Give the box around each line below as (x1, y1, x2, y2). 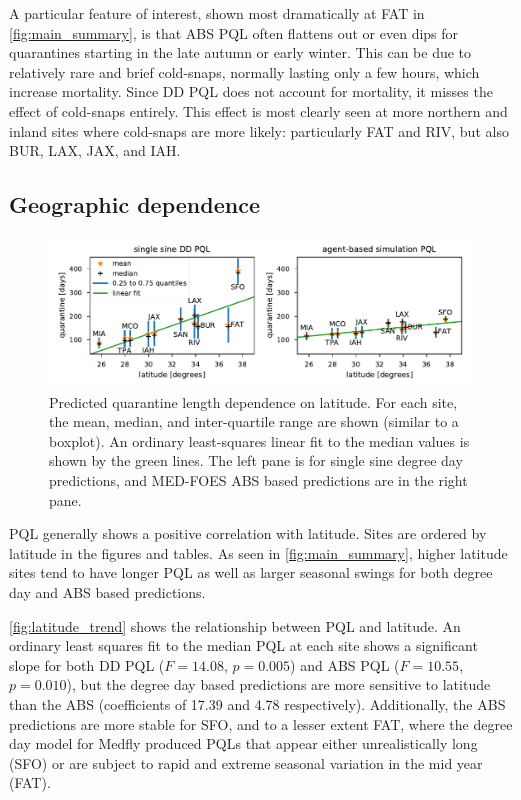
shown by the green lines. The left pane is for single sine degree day (49, 450, 463, 471)
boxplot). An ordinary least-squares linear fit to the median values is (49, 430, 470, 451)
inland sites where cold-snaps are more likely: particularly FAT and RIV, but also (9, 120, 509, 141)
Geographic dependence (9, 189, 260, 220)
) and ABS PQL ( (290, 654, 400, 675)
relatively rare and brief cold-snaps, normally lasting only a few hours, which (9, 61, 480, 82)
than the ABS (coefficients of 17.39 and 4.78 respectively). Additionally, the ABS (9, 693, 506, 714)
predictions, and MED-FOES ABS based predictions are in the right (49, 470, 468, 491)
